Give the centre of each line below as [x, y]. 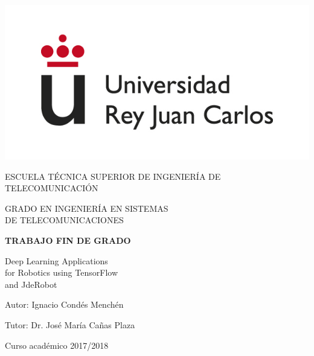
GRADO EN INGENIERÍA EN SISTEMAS [87, 208]
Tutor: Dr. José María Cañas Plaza [70, 324]
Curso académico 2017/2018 [57, 345]
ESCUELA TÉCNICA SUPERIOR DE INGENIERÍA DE [113, 176]
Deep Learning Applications [56, 260]
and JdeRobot [31, 284]
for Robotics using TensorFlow [61, 272]
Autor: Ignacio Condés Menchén [64, 304]
